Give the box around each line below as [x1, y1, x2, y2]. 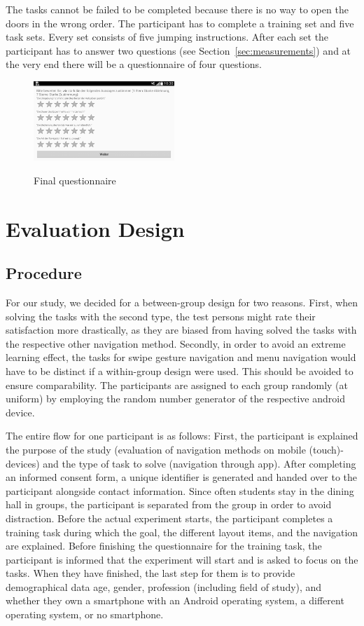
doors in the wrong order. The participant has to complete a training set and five [6, 15, 354, 30]
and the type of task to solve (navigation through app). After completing [43, 456, 356, 470]
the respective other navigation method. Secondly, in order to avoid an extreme [6, 336, 346, 351]
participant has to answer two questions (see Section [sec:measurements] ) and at [6, 43, 351, 57]
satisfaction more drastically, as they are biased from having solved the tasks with [6, 322, 357, 337]
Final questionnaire [34, 172, 116, 187]
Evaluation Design [6, 214, 185, 243]
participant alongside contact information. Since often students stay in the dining [6, 483, 354, 498]
